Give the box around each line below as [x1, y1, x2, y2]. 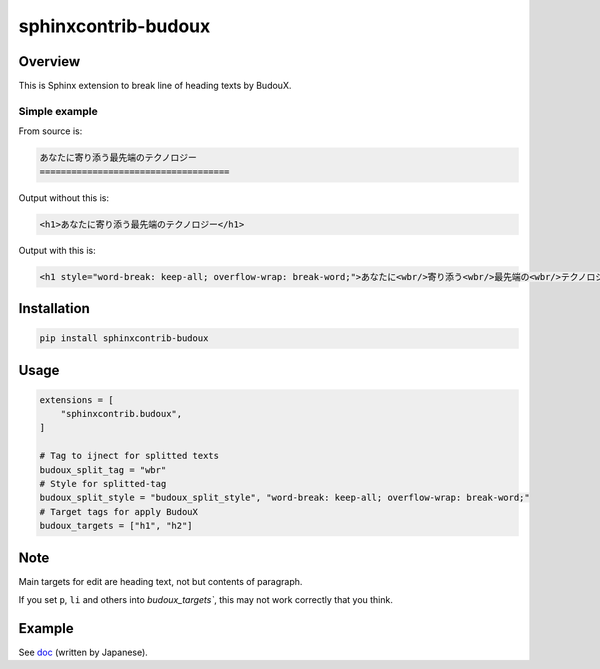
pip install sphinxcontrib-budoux [39, 333, 209, 344]
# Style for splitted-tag [39, 478, 167, 490]
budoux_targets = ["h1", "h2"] [39, 520, 194, 532]
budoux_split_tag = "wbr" [39, 464, 167, 475]
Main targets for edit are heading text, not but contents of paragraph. [18, 575, 303, 587]
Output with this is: [18, 244, 96, 256]
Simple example [18, 104, 99, 118]
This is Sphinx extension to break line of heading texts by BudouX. [18, 80, 292, 92]
